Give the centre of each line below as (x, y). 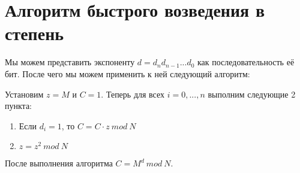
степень (34, 33)
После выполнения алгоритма (59, 163)
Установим (24, 94)
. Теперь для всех (133, 94)
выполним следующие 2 (252, 94)
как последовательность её (246, 62)
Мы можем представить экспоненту (70, 62)
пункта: (18, 106)
